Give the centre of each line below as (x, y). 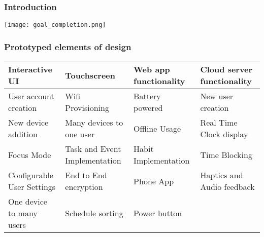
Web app (152, 69)
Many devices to (94, 123)
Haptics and (222, 175)
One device (28, 202)
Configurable (31, 175)
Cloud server (226, 69)
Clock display (224, 134)
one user (80, 134)
